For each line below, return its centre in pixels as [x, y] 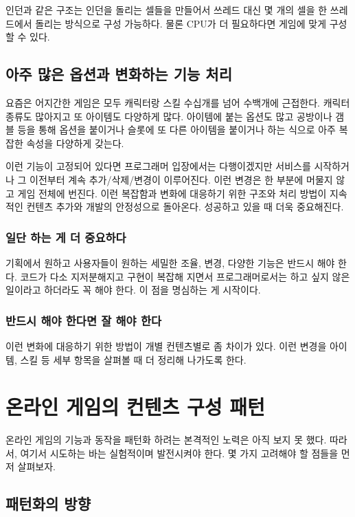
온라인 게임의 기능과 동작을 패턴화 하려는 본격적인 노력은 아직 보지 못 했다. [166, 440]
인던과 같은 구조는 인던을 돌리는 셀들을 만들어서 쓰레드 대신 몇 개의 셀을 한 [167, 10]
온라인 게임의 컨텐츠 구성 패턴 [135, 407]
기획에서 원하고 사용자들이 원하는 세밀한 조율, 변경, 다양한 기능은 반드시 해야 [170, 262]
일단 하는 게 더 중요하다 [66, 237]
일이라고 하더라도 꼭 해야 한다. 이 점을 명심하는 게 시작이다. [133, 290]
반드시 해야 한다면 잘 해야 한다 [83, 320]
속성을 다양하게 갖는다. [75, 143]
